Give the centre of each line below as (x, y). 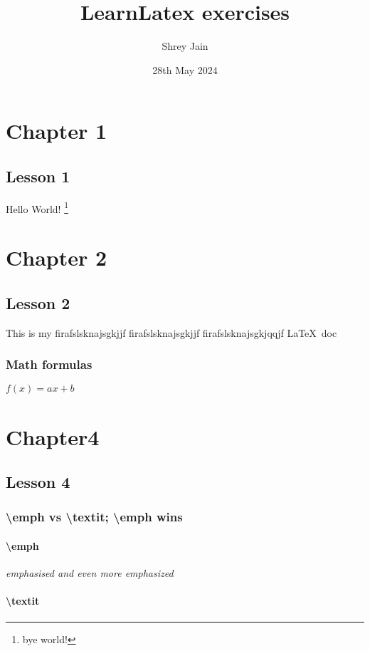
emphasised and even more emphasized (90, 573)
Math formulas (49, 364)
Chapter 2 (57, 257)
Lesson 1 (38, 176)
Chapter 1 (57, 131)
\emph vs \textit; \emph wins (94, 517)
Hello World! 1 (37, 207)
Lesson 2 (38, 302)
